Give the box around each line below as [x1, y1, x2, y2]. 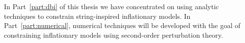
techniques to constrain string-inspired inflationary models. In [4, 11, 191, 21]
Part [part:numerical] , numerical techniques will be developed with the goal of [4, 20, 241, 30]
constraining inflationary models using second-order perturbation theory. [4, 29, 223, 40]
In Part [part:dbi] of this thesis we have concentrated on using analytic [4, 1, 219, 11]
